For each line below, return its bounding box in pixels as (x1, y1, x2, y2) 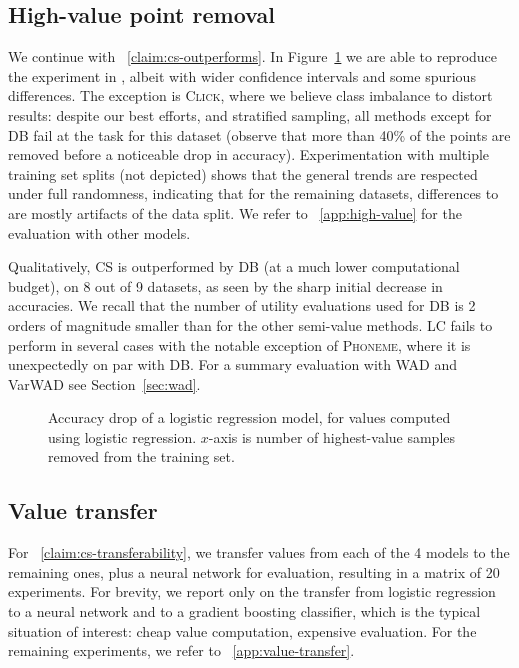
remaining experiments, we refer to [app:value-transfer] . (8, 640, 355, 661)
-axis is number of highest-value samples (208, 426, 456, 447)
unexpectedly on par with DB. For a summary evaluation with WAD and (8, 354, 458, 375)
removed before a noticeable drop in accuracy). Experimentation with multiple (8, 144, 490, 165)
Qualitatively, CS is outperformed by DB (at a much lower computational (8, 256, 460, 277)
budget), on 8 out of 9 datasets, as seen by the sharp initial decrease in (8, 275, 443, 296)
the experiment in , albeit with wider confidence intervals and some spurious (8, 65, 476, 86)
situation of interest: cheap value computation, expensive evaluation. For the (8, 620, 477, 641)
